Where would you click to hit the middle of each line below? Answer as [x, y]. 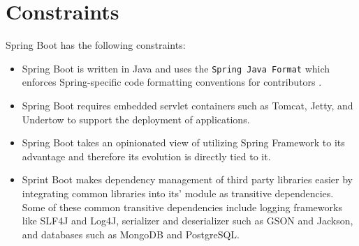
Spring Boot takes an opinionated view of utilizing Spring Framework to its [183, 143]
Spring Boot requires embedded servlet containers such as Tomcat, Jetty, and [188, 105]
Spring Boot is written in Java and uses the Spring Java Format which [176, 68]
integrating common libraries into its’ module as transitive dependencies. [178, 193]
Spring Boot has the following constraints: [96, 45]
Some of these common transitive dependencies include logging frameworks [182, 207]
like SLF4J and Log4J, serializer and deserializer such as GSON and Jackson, [188, 221]
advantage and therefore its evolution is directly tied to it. [146, 156]
